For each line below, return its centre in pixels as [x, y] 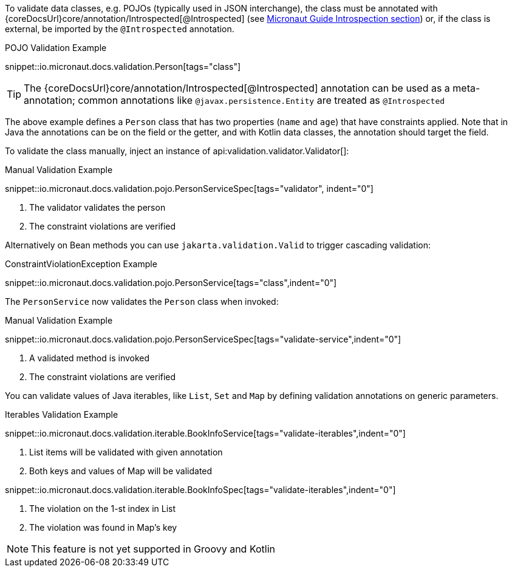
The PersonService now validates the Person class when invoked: [142, 301]
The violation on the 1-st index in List [103, 509]
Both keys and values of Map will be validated [121, 471]
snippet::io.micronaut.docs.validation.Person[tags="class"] [123, 66]
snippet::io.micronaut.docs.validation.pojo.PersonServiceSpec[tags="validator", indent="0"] [189, 189]
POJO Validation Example [56, 48]
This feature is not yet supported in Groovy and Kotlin [153, 549]
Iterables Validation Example [62, 414]
